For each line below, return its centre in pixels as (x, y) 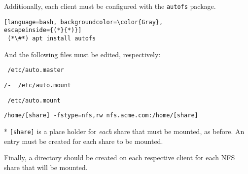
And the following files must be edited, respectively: (82, 54)
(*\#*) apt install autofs (52, 38)
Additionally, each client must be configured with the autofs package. (110, 6)
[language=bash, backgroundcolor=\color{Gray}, (84, 22)
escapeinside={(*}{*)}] (43, 30)
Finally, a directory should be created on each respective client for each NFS (120, 157)
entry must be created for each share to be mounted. (84, 141)
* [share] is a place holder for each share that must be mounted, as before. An (124, 131)
